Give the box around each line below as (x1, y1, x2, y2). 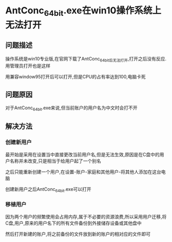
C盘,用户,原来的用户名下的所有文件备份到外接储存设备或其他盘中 (5, 220, 142, 226)
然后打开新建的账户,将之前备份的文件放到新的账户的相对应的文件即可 (5, 231, 151, 237)
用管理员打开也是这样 (5, 63, 50, 69)
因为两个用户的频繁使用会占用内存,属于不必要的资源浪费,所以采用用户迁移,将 (5, 213, 167, 219)
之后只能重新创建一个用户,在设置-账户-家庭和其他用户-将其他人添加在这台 (5, 169, 162, 175)
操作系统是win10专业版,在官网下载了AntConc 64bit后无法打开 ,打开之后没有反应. (5, 55, 167, 63)
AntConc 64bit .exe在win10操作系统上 (5, 5, 162, 18)
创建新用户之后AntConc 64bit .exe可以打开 (5, 186, 91, 193)
